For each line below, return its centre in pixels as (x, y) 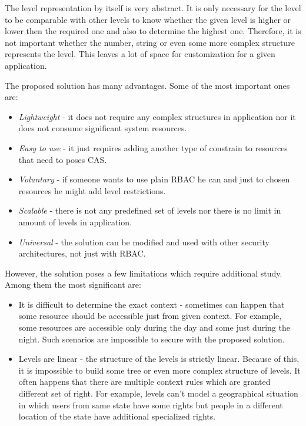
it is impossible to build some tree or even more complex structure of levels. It (159, 370)
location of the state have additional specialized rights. (117, 416)
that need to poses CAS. (63, 159)
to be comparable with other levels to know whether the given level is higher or (148, 19)
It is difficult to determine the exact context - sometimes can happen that (152, 304)
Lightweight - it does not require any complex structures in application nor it (157, 116)
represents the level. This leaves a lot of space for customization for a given (140, 54)
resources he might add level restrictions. (92, 190)
